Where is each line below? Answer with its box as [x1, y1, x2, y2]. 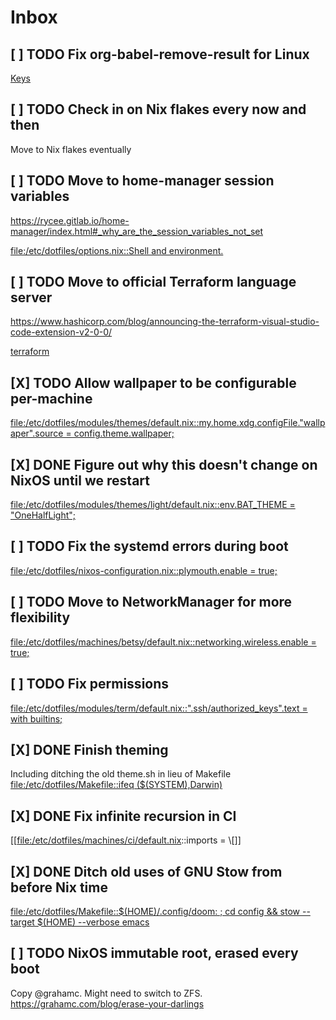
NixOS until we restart [10, 472, 150, 489]
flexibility [10, 609, 71, 626]
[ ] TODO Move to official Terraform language [10, 274, 297, 291]
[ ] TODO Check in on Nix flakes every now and [10, 101, 307, 118]
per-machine [10, 390, 93, 407]
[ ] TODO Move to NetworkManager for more [10, 594, 293, 611]
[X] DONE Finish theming [10, 741, 169, 758]
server [10, 289, 53, 306]
